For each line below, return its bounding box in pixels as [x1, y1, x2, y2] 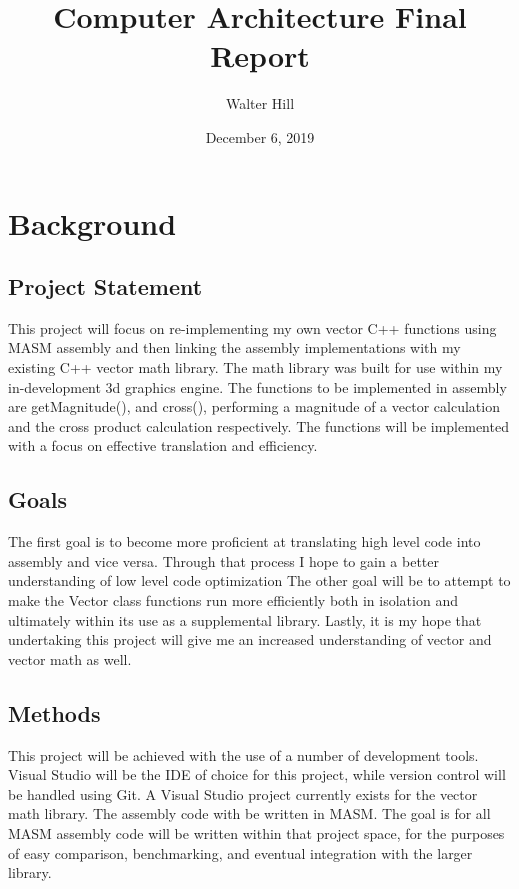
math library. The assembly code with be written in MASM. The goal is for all [8, 803, 491, 824]
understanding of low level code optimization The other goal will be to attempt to [8, 570, 511, 591]
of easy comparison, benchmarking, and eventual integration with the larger [8, 842, 473, 863]
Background [8, 202, 177, 243]
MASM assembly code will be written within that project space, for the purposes [8, 822, 505, 843]
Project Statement [8, 271, 203, 302]
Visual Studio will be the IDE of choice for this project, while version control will [8, 764, 506, 785]
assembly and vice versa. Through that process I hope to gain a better [8, 550, 440, 571]
